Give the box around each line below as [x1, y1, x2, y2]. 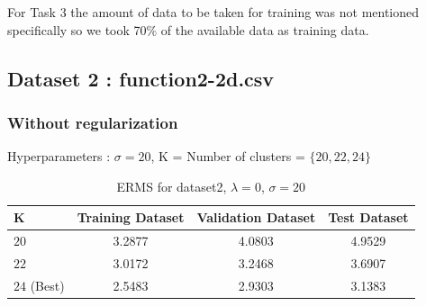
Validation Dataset [196, 208, 316, 227]
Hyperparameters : [7, 147, 111, 166]
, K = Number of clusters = [150, 147, 305, 166]
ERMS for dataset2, [116, 176, 227, 195]
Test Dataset [328, 208, 409, 227]
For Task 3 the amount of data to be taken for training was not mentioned [7, 3, 420, 21]
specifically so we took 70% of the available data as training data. [7, 20, 369, 39]
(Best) [30, 275, 65, 294]
